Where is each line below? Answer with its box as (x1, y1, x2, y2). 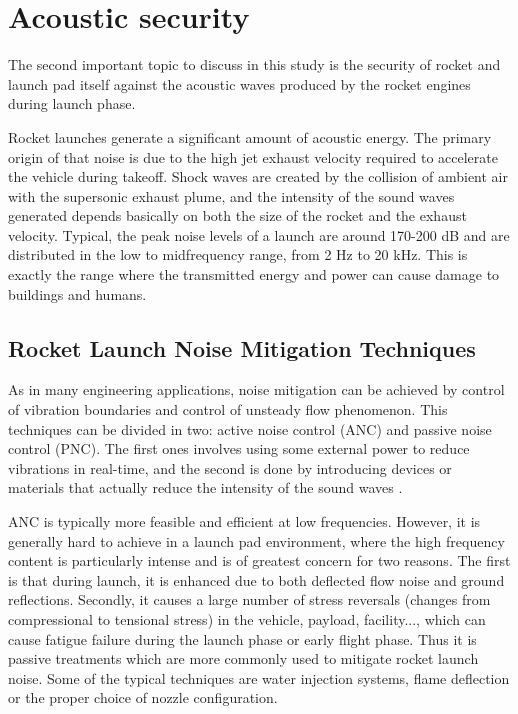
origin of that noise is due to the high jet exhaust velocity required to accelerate (8, 146, 498, 167)
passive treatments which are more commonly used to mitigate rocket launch (8, 648, 479, 669)
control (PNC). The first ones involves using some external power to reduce (8, 438, 470, 459)
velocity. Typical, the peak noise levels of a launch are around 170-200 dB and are (8, 224, 510, 245)
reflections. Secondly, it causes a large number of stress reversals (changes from (8, 589, 491, 610)
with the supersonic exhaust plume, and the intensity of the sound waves (8, 185, 455, 206)
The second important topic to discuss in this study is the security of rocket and (8, 54, 501, 75)
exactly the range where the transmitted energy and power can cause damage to (8, 264, 500, 285)
